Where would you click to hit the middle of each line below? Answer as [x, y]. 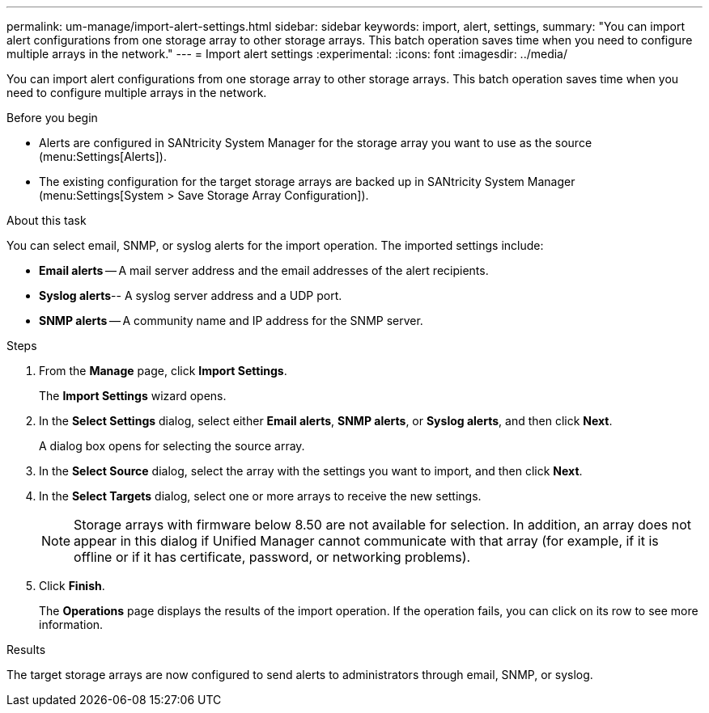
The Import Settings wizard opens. [133, 396]
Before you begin [52, 118]
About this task [47, 220]
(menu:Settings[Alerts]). [103, 156]
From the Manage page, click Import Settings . [163, 371]
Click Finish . [72, 586]
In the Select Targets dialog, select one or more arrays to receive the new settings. [260, 496]
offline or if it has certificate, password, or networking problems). [272, 557]
